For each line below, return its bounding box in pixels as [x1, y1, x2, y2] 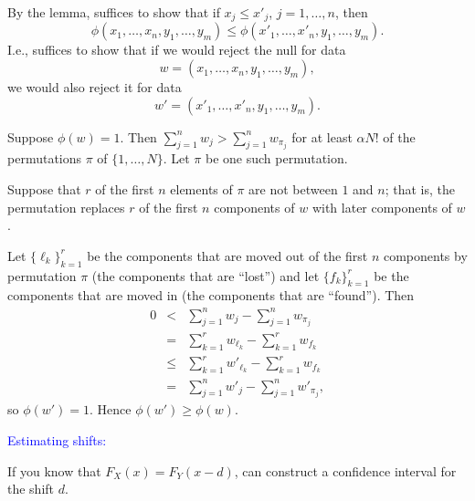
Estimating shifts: [7, 430, 107, 449]
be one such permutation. [206, 149, 348, 168]
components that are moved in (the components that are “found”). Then [7, 286, 415, 305]
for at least [291, 127, 353, 146]
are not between [248, 180, 338, 199]
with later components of [311, 197, 452, 216]
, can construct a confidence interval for [234, 461, 457, 480]
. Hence [90, 400, 132, 419]
